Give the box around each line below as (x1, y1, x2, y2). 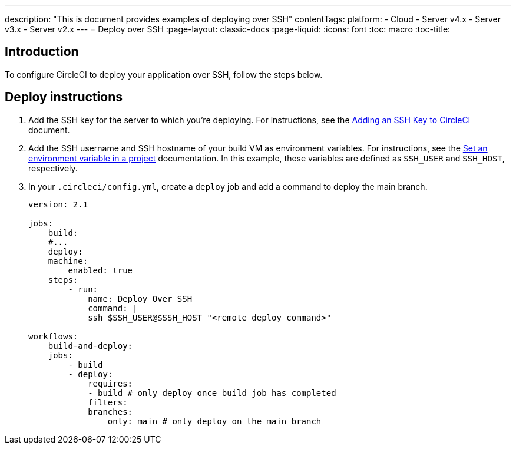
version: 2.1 (28, 199, 88, 209)
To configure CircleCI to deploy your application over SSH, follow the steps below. (5, 69, 323, 80)
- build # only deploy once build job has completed (88, 388, 336, 398)
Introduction (5, 44, 79, 60)
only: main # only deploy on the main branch (107, 416, 322, 426)
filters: (88, 397, 128, 407)
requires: (88, 378, 133, 388)
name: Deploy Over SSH (88, 293, 193, 303)
